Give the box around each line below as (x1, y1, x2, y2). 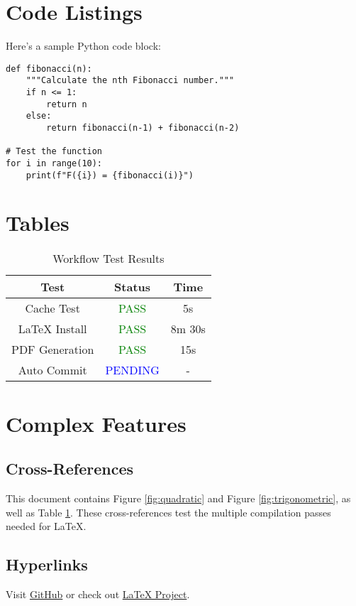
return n (46, 99, 87, 109)
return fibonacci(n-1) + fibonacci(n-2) (46, 123, 240, 133)
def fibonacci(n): (6, 63, 92, 74)
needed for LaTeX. (6, 519, 87, 534)
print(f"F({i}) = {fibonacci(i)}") (26, 170, 194, 180)
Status (114, 278, 151, 296)
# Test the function (6, 146, 103, 157)
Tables (6, 208, 69, 237)
